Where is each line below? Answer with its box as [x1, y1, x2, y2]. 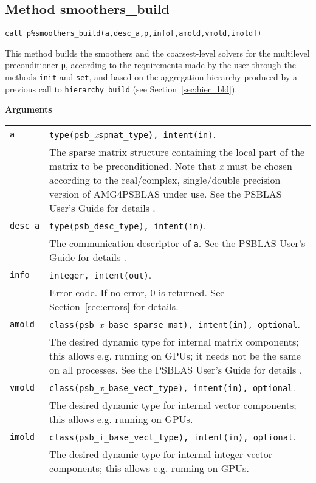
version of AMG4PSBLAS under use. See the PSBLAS [49, 187, 282, 201]
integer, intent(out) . [49, 268, 152, 282]
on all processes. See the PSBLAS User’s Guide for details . [49, 363, 303, 377]
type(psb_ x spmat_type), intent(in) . [49, 127, 216, 142]
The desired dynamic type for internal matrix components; [49, 335, 299, 349]
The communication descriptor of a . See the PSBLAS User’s [49, 236, 306, 251]
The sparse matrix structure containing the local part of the [49, 145, 305, 159]
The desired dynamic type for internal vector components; [49, 398, 297, 412]
